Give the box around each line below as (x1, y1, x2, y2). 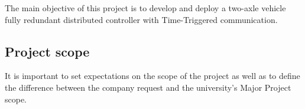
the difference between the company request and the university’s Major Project (5, 81, 291, 93)
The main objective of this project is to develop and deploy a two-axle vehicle (5, 2, 286, 14)
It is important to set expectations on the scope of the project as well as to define (5, 70, 300, 82)
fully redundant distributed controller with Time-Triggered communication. (5, 13, 278, 25)
